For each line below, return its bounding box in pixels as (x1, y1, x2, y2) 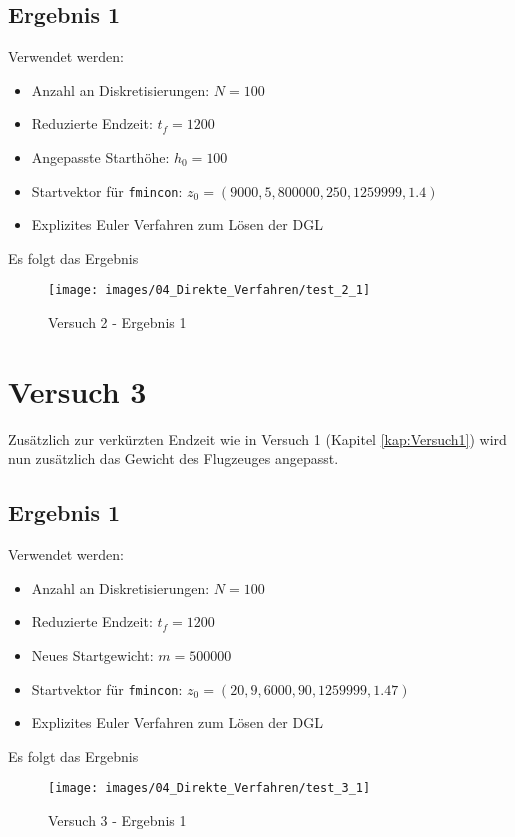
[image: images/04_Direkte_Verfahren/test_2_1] (48, 283, 371, 298)
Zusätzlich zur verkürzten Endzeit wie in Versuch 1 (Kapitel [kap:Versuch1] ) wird (8, 428, 507, 449)
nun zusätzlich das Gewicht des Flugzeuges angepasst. (8, 448, 339, 469)
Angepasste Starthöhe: (31, 146, 170, 167)
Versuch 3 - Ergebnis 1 (48, 810, 187, 831)
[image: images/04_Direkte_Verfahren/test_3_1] (48, 781, 371, 796)
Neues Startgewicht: (31, 644, 154, 665)
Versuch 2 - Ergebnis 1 (48, 312, 187, 333)
